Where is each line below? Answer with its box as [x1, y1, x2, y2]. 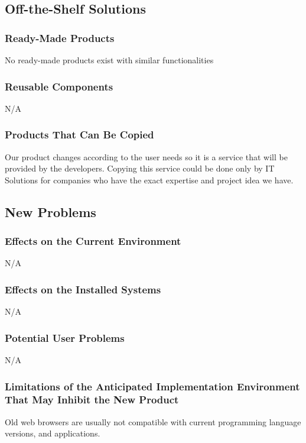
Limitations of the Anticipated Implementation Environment [5, 379, 300, 393]
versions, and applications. [5, 427, 100, 439]
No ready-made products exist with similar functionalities [5, 54, 214, 66]
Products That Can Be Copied [5, 127, 154, 142]
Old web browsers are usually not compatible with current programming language [5, 415, 301, 428]
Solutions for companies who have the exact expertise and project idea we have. [5, 173, 294, 186]
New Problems [5, 202, 96, 221]
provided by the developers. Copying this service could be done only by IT [5, 162, 275, 174]
